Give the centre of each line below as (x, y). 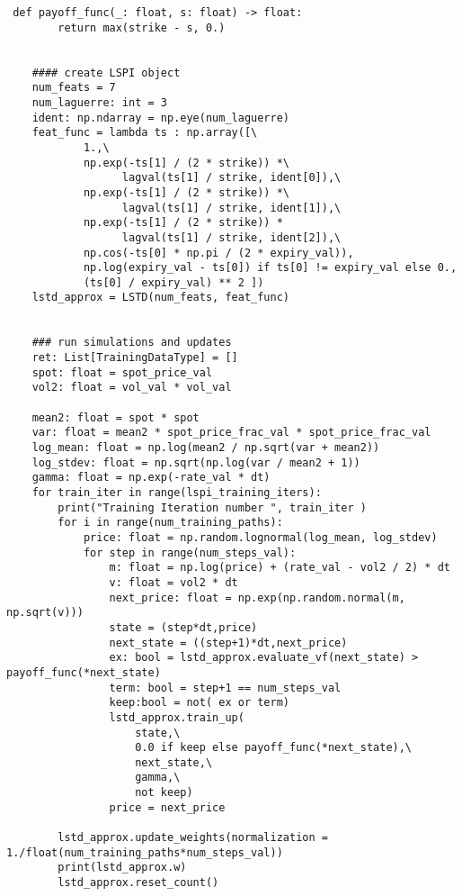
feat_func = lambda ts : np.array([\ (145, 133)
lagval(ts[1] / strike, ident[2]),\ (231, 237)
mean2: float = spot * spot (115, 417)
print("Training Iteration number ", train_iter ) (212, 507)
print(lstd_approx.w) (122, 868)
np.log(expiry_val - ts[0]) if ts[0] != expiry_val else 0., (270, 268)
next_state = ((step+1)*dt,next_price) (228, 643)
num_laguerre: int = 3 (99, 102)
